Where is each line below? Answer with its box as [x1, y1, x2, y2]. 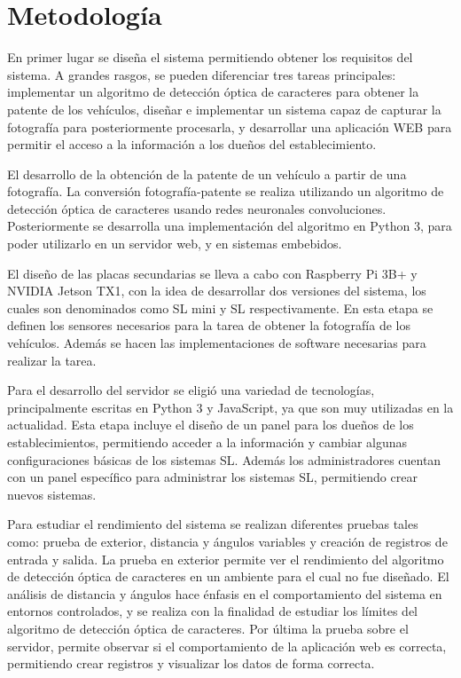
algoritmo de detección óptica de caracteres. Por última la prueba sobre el [7, 619, 409, 637]
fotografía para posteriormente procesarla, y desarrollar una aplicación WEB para [7, 117, 452, 136]
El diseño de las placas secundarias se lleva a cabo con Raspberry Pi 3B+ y [7, 264, 418, 282]
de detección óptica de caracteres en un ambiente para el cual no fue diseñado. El [7, 567, 449, 586]
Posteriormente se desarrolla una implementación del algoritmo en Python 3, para [7, 217, 452, 235]
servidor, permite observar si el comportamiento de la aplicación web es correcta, [7, 636, 447, 655]
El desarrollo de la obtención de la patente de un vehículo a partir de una [7, 164, 407, 183]
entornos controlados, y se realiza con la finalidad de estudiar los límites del [7, 602, 418, 620]
